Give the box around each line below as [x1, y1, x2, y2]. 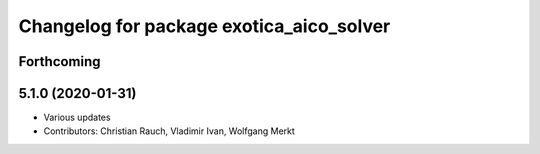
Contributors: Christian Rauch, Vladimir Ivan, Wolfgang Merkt [43, 125, 295, 137]
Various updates [43, 111, 111, 124]
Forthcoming [18, 53, 101, 70]
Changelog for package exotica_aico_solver [18, 15, 391, 37]
